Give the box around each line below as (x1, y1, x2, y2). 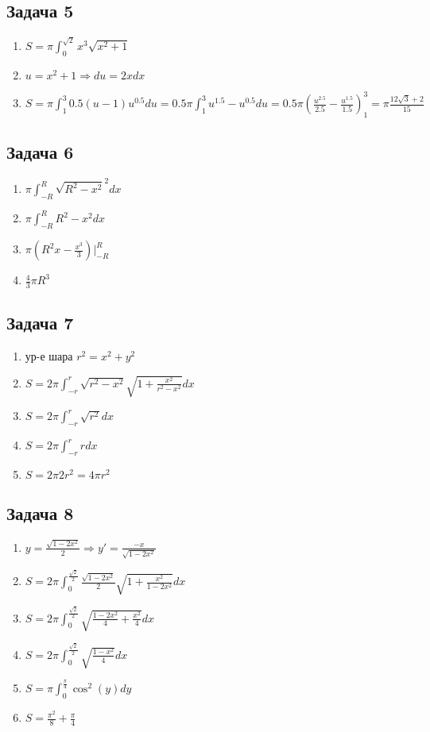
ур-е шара (25, 348, 73, 364)
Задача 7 (6, 310, 74, 335)
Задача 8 (6, 501, 74, 526)
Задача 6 (6, 140, 74, 164)
